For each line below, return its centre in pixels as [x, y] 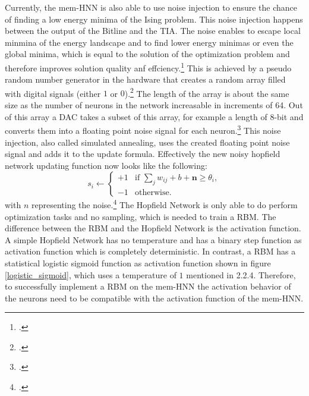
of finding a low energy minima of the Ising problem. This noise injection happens [154, 19]
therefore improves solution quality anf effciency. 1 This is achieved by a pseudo [148, 67]
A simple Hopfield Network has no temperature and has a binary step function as [153, 239]
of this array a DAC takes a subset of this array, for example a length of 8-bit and [154, 116]
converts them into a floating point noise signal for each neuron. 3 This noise [143, 129]
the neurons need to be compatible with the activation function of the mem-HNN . [154, 298]
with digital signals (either [53, 93]
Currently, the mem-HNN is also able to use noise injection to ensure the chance [151, 7]
